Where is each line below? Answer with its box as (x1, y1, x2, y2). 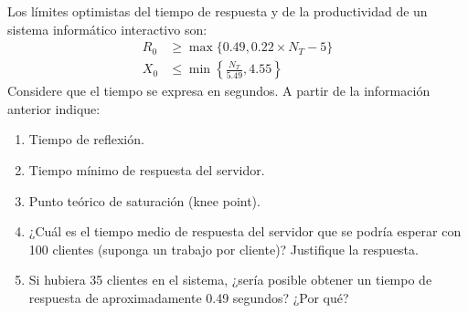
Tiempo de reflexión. (28, 130, 144, 149)
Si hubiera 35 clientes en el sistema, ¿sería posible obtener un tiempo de (28, 270, 432, 289)
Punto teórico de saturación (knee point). (28, 191, 261, 210)
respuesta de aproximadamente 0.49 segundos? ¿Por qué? (28, 288, 349, 307)
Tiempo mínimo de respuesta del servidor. (28, 161, 265, 180)
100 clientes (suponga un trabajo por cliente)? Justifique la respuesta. (28, 239, 419, 258)
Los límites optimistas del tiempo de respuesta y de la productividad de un (7, 2, 428, 20)
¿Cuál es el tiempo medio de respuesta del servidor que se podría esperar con (28, 222, 462, 241)
